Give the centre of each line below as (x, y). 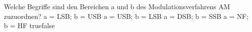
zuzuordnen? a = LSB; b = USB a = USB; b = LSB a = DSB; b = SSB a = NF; (126, 16)
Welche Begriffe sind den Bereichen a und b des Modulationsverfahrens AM (117, 6)
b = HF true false (30, 25)
